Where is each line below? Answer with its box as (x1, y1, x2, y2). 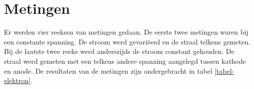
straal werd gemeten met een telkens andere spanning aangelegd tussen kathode (4, 55, 246, 66)
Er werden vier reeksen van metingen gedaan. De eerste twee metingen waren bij (4, 27, 249, 37)
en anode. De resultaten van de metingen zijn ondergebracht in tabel (4, 65, 212, 76)
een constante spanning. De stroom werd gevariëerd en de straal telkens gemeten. (4, 36, 251, 46)
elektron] (4, 75, 31, 86)
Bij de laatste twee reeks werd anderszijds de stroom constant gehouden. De (4, 46, 235, 56)
